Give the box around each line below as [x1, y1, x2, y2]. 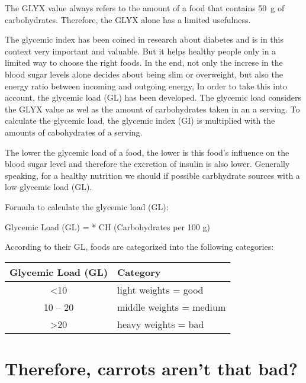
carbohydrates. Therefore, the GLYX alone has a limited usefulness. [5, 13, 251, 25]
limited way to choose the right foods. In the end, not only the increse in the [5, 56, 283, 69]
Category [117, 265, 161, 279]
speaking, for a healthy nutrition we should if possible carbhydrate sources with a [5, 169, 300, 181]
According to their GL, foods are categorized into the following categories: [5, 240, 274, 253]
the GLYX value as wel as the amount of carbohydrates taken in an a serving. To [5, 102, 300, 115]
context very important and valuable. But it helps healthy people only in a [5, 44, 276, 57]
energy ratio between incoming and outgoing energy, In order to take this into [5, 79, 288, 92]
